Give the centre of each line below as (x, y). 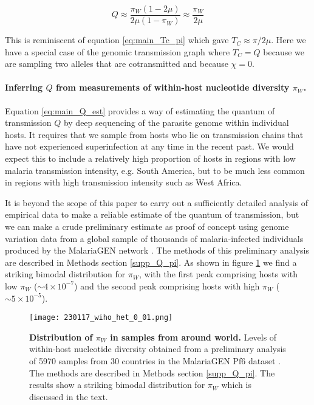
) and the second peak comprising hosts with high (167, 286)
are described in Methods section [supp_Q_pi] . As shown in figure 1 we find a (151, 262)
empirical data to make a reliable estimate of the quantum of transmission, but (152, 214)
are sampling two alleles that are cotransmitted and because (117, 64)
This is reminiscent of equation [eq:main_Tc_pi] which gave (117, 40)
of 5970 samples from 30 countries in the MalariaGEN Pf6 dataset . (155, 360)
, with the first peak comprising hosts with (218, 274)
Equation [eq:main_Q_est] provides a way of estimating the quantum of (140, 110)
